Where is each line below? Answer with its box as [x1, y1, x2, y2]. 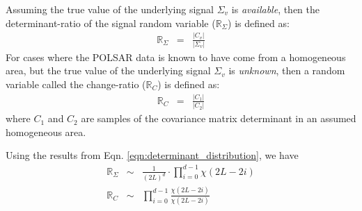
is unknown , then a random [228, 63, 345, 78]
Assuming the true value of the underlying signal [6, 2, 214, 16]
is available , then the [231, 2, 320, 16]
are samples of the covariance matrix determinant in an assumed [81, 111, 356, 126]
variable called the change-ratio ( [6, 77, 146, 92]
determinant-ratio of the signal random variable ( [6, 15, 216, 30]
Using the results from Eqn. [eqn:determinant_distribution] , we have [6, 148, 299, 162]
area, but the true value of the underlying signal [6, 63, 211, 78]
